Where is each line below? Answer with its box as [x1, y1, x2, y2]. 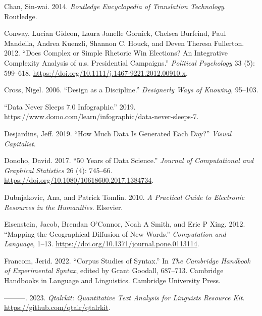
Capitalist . [4, 138, 36, 148]
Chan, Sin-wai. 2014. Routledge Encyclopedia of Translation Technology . [4, 1, 226, 11]
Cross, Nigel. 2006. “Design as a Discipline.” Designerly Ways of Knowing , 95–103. [4, 84, 258, 95]
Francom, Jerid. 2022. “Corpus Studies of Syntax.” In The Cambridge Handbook [4, 255, 250, 266]
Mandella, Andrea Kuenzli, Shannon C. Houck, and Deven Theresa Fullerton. [4, 37, 244, 48]
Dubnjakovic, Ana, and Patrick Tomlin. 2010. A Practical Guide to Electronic [4, 191, 245, 202]
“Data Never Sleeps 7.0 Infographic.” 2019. [4, 101, 136, 112]
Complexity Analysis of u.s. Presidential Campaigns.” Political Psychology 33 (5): [4, 57, 255, 68]
